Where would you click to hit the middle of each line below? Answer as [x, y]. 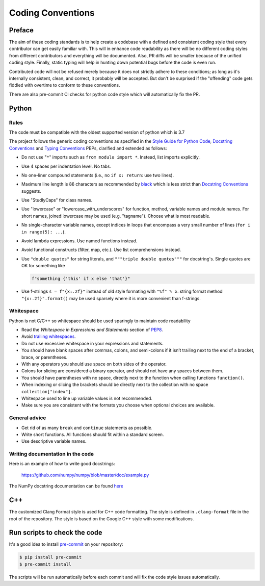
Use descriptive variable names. [54, 441]
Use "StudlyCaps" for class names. [57, 200]
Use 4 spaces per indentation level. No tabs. [66, 166]
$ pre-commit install [45, 564]
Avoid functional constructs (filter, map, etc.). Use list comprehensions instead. [101, 250]
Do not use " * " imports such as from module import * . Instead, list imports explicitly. [111, 157]
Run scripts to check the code [56, 533]
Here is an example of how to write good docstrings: [62, 464]
